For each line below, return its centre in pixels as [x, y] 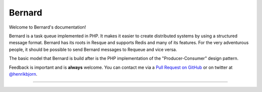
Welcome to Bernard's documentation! [48, 27]
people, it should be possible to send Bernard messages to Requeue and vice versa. [93, 49]
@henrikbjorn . [23, 74]
